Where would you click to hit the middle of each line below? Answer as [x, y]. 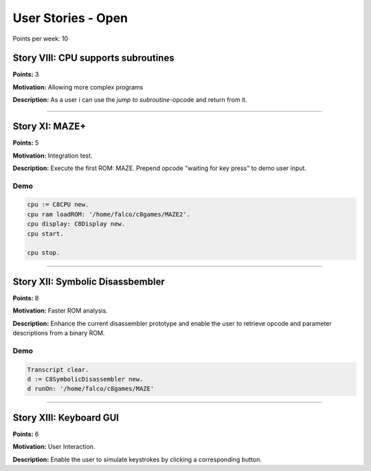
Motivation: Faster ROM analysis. [60, 311]
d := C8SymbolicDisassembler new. [85, 379]
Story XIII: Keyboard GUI [66, 418]
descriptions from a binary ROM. [59, 333]
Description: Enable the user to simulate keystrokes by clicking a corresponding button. [137, 459]
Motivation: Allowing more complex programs [78, 87]
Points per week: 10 [41, 39]
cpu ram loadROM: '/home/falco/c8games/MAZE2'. [109, 214]
